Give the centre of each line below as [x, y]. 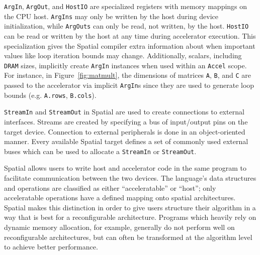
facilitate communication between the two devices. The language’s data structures [130, 178]
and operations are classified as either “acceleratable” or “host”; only [110, 187]
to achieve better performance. [51, 247]
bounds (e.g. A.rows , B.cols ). [50, 95]
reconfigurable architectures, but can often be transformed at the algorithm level [128, 237]
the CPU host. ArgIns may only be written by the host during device [111, 16]
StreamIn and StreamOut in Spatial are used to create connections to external [124, 112]
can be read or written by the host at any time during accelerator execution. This [130, 35]
